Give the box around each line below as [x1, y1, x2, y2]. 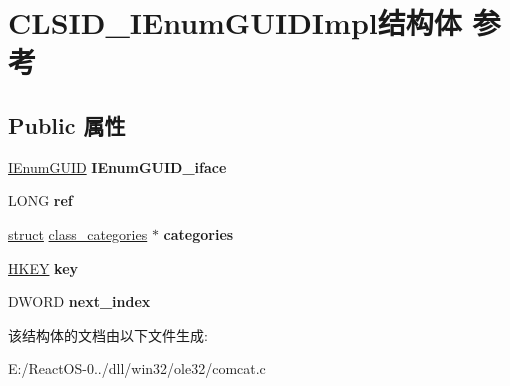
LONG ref [8, 190, 73, 211]
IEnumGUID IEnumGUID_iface [8, 156, 227, 177]
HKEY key [8, 257, 79, 278]
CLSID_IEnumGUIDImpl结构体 [8, 2, 462, 43]
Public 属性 [8, 109, 126, 140]
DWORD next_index [8, 291, 151, 312]
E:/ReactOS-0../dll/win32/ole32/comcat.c [8, 358, 266, 379]
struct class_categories [8, 223, 148, 244]
